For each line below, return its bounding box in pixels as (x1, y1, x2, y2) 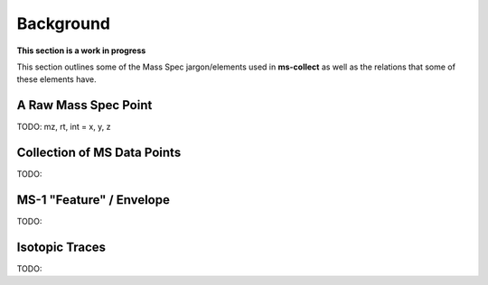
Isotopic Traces (16, 239, 107, 254)
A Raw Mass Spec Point (16, 97, 153, 113)
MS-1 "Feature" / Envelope (16, 192, 171, 207)
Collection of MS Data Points (16, 145, 182, 161)
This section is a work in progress (16, 45, 146, 56)
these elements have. (16, 74, 97, 85)
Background (16, 14, 110, 33)
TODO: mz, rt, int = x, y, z (16, 122, 112, 133)
